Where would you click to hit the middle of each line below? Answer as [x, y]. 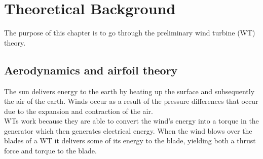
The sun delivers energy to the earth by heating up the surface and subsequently [129, 91]
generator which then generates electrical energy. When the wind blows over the [128, 130]
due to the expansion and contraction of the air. [79, 111]
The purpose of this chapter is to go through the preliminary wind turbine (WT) [130, 33]
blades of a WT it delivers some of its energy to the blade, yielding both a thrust [130, 141]
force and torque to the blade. [50, 151]
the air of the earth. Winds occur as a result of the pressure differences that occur [131, 101]
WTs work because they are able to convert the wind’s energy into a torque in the [131, 121]
